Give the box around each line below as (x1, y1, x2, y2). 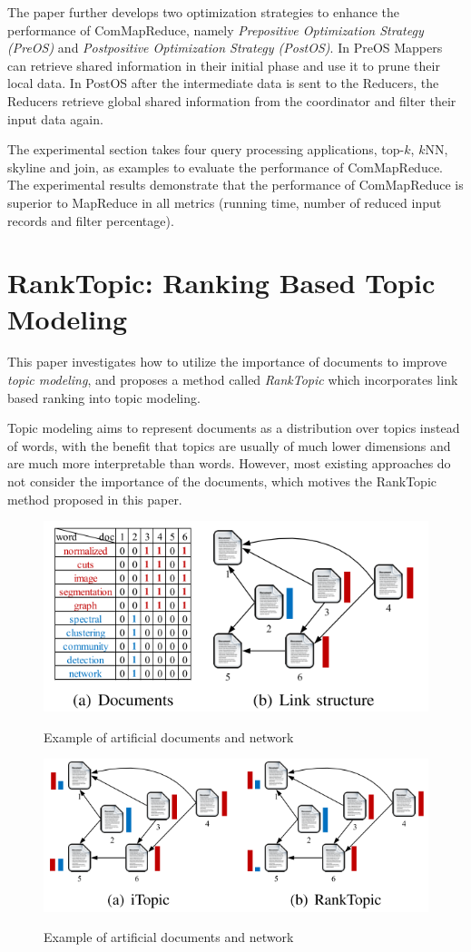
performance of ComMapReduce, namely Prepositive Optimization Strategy (7, 20, 424, 39)
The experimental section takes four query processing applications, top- (7, 140, 405, 159)
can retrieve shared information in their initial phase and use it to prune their (7, 55, 440, 74)
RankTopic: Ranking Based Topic (7, 264, 436, 301)
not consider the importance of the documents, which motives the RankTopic (7, 472, 437, 490)
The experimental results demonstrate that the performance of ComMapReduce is (7, 175, 464, 194)
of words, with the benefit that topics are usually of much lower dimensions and (7, 436, 451, 455)
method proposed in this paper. (7, 489, 182, 508)
